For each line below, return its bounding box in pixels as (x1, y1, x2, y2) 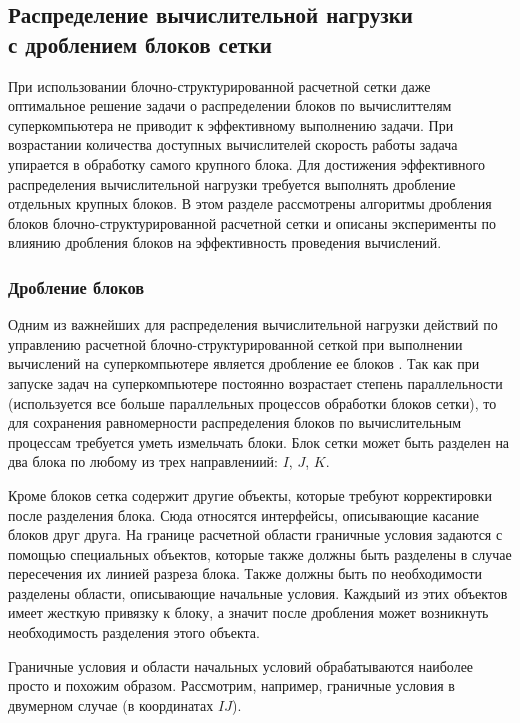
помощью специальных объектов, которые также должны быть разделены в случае (8, 543, 512, 564)
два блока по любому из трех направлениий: (8, 451, 279, 472)
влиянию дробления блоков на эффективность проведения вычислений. (8, 232, 442, 253)
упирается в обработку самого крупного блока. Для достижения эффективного (8, 153, 485, 174)
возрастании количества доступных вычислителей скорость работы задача (8, 134, 458, 155)
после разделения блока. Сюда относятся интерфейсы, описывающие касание (8, 504, 479, 525)
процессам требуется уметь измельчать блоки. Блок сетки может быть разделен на (8, 431, 510, 452)
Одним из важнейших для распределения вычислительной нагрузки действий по (8, 314, 498, 335)
